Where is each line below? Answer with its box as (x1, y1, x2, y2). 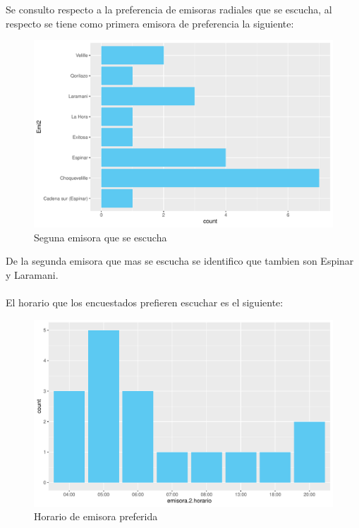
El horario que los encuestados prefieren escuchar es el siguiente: (6, 295, 284, 310)
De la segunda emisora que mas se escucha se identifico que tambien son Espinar (6, 253, 354, 268)
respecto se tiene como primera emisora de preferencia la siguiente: (6, 16, 294, 30)
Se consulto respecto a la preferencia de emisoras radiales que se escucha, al (6, 2, 332, 16)
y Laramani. (6, 267, 59, 282)
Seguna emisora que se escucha (34, 229, 167, 244)
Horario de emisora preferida (34, 509, 158, 524)
